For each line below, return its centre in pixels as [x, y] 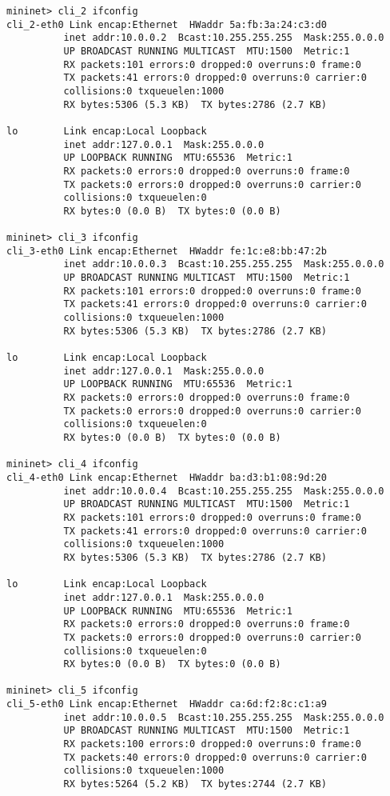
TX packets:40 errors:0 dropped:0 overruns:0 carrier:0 [215, 757]
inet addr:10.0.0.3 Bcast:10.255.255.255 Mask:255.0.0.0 [224, 264]
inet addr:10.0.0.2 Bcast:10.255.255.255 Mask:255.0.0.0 [224, 38]
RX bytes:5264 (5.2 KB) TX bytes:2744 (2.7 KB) [195, 784]
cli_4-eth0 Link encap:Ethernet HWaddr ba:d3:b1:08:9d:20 [167, 477]
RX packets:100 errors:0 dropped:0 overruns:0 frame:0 [212, 744]
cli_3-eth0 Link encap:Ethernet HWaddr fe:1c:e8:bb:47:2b [167, 251]
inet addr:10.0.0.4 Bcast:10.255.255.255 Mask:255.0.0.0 [224, 491]
